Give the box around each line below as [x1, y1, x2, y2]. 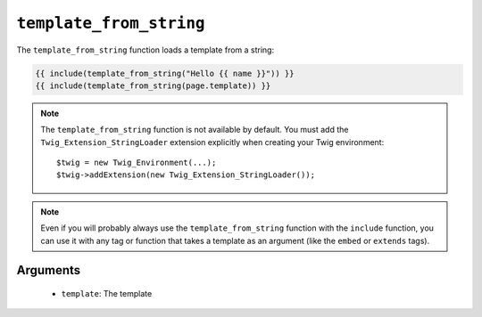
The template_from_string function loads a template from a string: [16, 45, 275, 55]
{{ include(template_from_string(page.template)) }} [35, 80, 271, 91]
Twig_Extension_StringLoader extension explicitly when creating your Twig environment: [40, 136, 385, 147]
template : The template [61, 289, 153, 299]
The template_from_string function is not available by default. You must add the [40, 125, 349, 135]
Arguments [16, 263, 81, 278]
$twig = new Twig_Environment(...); [56, 158, 217, 168]
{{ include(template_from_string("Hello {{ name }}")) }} [35, 68, 295, 78]
